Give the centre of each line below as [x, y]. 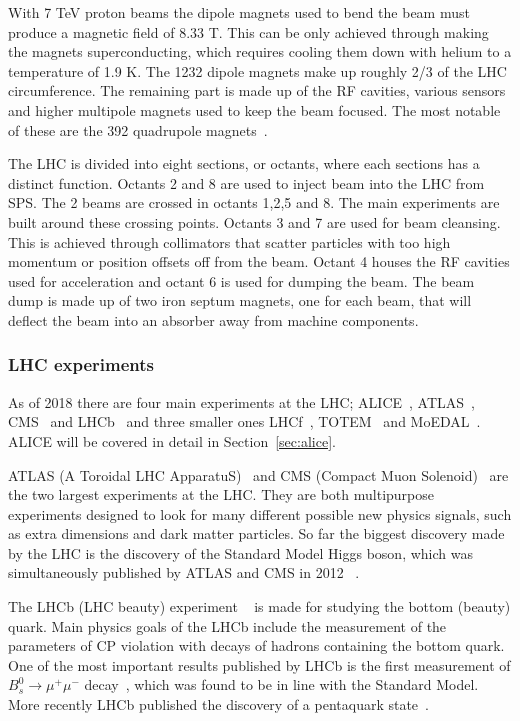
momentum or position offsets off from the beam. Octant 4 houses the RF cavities [259, 261]
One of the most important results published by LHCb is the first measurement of [259, 664]
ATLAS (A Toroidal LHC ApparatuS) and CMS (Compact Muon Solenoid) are [258, 474]
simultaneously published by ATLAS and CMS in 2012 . [184, 572]
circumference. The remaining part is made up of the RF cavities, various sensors [257, 90]
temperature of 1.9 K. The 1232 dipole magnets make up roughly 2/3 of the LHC [257, 70]
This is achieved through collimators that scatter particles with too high [229, 241]
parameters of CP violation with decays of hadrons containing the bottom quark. [256, 645]
